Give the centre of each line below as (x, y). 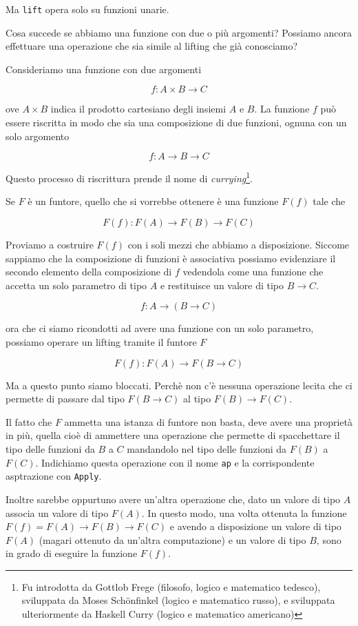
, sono (329, 539)
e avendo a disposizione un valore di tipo (255, 526)
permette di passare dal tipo (65, 399)
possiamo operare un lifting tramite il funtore (101, 342)
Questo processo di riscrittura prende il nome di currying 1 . (129, 177)
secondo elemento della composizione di (89, 272)
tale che (329, 201)
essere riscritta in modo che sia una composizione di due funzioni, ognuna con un (176, 123)
